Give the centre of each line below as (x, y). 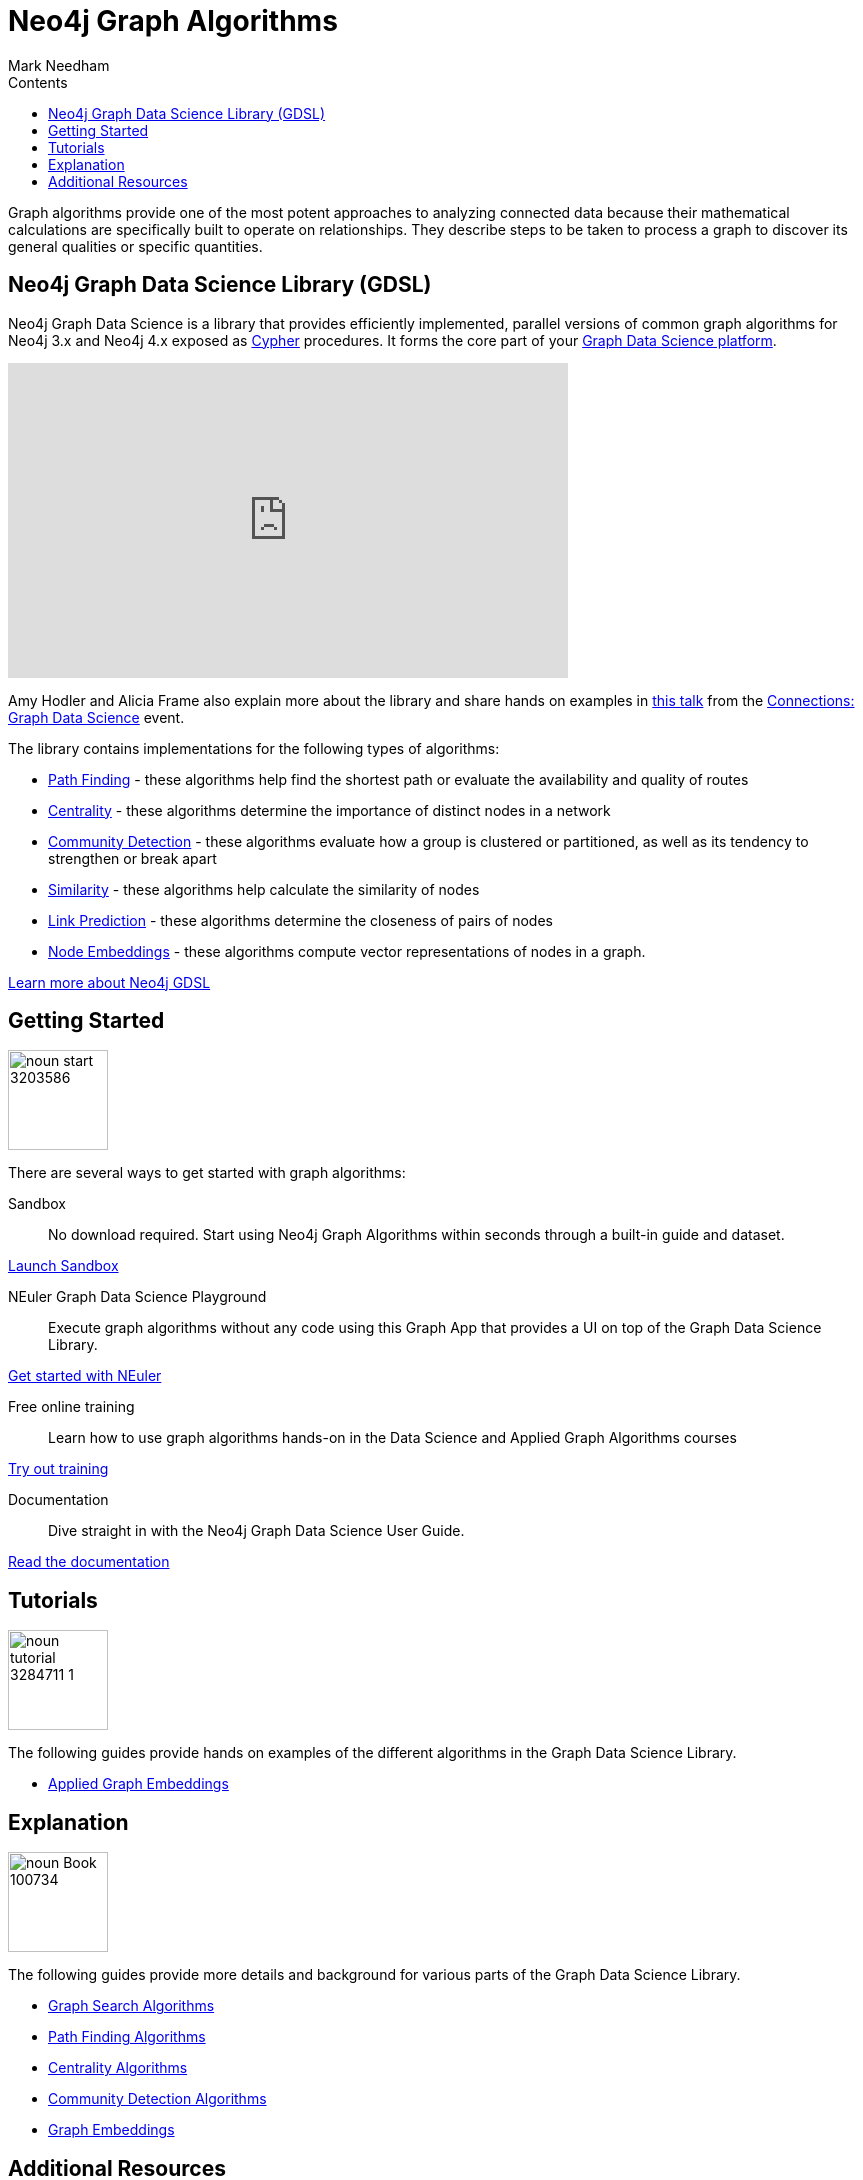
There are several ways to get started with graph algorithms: (207, 1173)
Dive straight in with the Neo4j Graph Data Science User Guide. (256, 1531)
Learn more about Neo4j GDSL (109, 982)
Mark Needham (59, 65)
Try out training (58, 1469)
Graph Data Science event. (96, 717)
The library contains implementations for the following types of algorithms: (254, 748)
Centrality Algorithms (118, 2068)
